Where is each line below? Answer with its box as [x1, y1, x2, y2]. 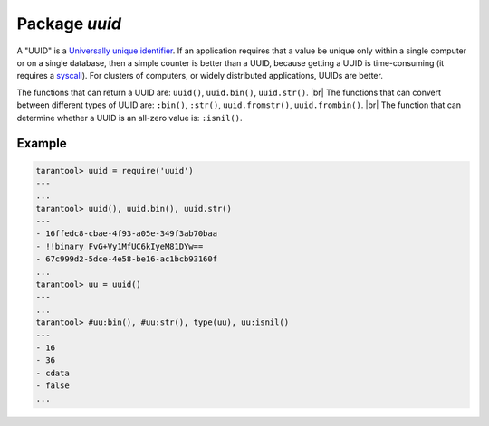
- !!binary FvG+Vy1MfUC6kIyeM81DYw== [35, 241, 204, 251]
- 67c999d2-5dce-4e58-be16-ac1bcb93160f [35, 254, 217, 264]
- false [35, 381, 70, 391]
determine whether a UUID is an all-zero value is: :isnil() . [16, 112, 244, 123]
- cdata [35, 367, 70, 378]
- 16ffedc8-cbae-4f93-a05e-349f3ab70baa [35, 229, 217, 239]
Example [16, 136, 67, 151]
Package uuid [16, 14, 122, 33]
